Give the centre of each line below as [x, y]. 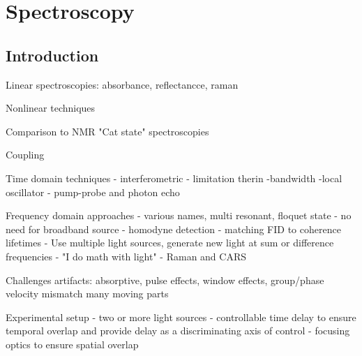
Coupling [25, 155]
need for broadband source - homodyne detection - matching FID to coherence [173, 229]
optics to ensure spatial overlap [72, 344]
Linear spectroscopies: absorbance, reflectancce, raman [122, 84]
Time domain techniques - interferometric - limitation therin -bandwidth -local [174, 178]
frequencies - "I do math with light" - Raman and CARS [126, 256]
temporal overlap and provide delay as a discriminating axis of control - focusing [178, 331]
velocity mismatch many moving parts [87, 294]
